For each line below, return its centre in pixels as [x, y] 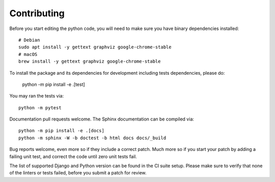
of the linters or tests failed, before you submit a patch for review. [78, 173]
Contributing [37, 13]
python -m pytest [40, 108]
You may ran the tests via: [36, 96]
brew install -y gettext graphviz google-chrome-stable [90, 62]
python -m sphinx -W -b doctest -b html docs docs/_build [92, 138]
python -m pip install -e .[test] [53, 84]
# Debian [29, 40]
